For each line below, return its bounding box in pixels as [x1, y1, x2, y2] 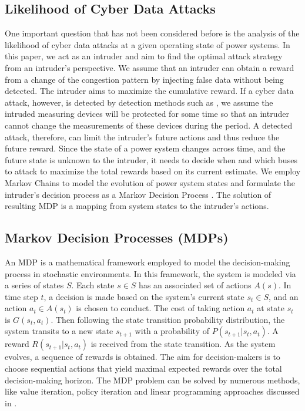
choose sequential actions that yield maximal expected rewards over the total [5, 362, 282, 375]
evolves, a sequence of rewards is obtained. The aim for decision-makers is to [5, 351, 280, 363]
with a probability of [135, 325, 209, 337]
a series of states [5, 279, 64, 291]
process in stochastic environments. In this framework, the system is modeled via [5, 267, 296, 279]
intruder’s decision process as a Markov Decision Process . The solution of [5, 188, 272, 200]
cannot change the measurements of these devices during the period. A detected [5, 119, 293, 131]
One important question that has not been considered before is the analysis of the [5, 27, 300, 39]
